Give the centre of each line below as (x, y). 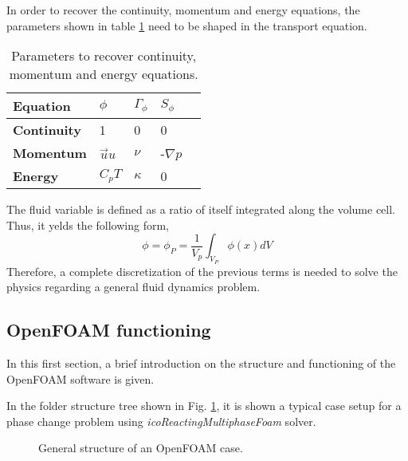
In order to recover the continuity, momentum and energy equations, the (183, 10)
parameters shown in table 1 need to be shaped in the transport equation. (187, 25)
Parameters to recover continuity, (104, 56)
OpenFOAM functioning (109, 330)
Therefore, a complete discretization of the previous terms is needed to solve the (202, 271)
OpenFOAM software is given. (80, 378)
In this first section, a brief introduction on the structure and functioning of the (201, 362)
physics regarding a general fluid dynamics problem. (133, 287)
